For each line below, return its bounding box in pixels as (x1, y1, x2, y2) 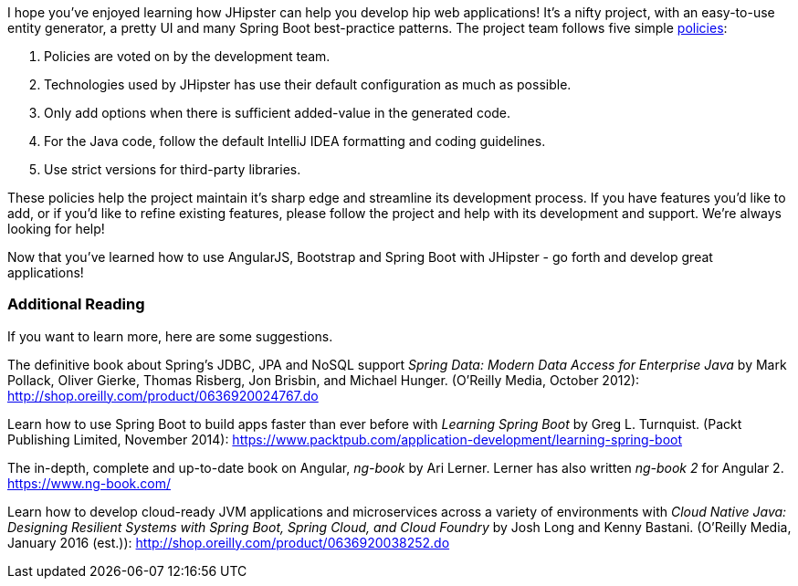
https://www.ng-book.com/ (7, 475, 171, 491)
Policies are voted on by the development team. (44, 48, 331, 64)
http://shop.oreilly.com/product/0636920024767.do (7, 387, 319, 403)
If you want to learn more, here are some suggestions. (7, 328, 333, 344)
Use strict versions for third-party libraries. (44, 162, 301, 177)
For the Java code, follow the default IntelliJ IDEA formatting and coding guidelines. (44, 133, 546, 149)
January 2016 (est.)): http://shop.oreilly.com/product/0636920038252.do (7, 534, 450, 550)
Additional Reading (7, 295, 145, 314)
